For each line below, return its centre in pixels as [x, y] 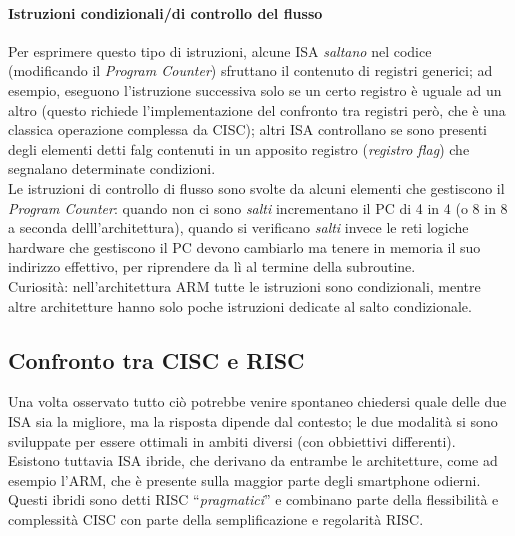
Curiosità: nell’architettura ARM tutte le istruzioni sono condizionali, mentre [244, 285]
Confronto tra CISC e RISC [156, 359]
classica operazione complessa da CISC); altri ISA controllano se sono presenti [247, 129]
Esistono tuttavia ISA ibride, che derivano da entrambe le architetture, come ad [253, 460]
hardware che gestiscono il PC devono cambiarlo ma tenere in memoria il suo [244, 246]
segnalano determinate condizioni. [112, 168]
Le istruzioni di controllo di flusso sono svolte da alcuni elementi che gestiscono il [256, 187]
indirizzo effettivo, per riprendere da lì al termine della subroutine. [212, 266]
